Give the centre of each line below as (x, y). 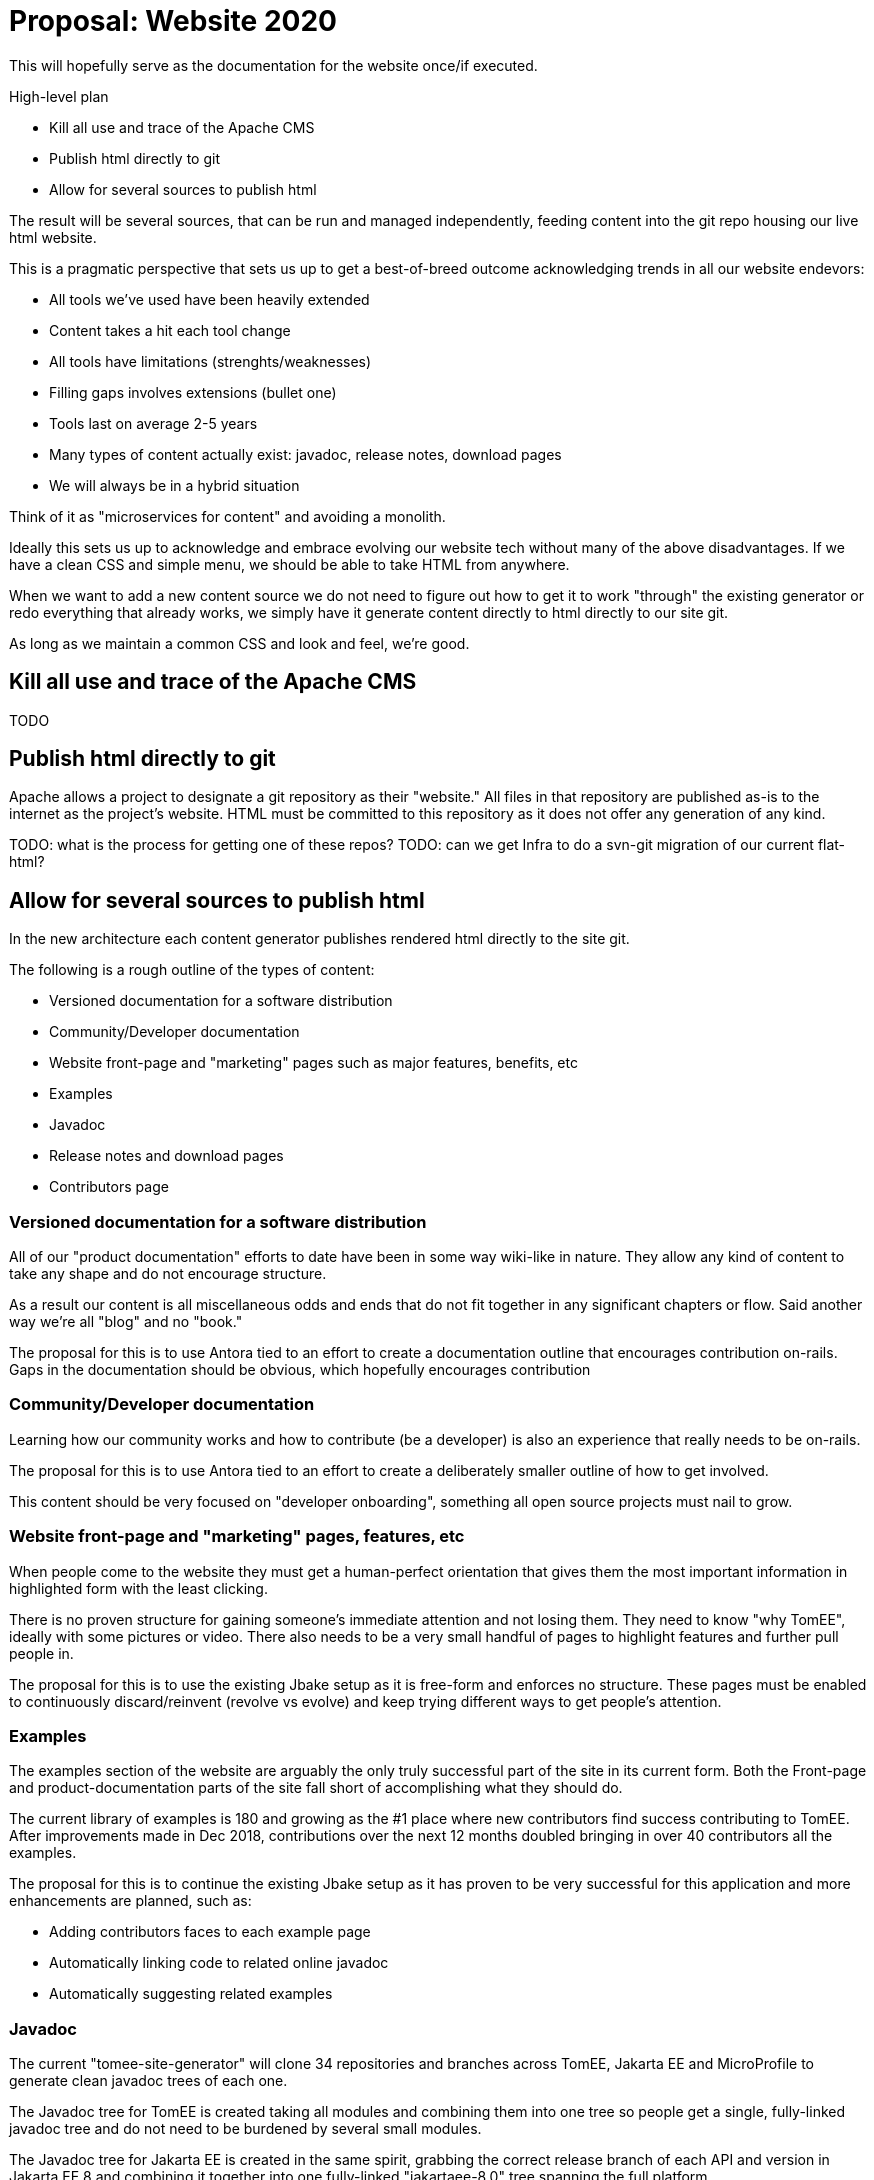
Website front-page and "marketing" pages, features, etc (237, 1536)
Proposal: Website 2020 (173, 21)
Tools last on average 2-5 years (153, 423)
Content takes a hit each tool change (170, 330)
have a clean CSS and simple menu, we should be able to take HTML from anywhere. (289, 564)
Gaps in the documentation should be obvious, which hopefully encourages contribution (300, 1370)
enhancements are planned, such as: (130, 1901)
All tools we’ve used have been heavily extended (209, 299)
